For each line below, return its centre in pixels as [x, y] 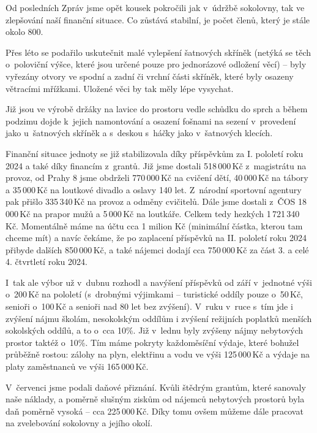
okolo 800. [24, 32]
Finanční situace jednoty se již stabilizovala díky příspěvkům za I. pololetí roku [155, 153]
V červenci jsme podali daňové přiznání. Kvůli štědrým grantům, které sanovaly [156, 387]
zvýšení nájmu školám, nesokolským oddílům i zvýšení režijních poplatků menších [159, 318]
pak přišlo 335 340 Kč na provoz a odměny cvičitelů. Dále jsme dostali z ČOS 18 [156, 201]
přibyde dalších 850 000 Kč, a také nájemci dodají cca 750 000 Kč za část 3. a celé [157, 249]
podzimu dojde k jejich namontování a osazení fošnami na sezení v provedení [151, 121]
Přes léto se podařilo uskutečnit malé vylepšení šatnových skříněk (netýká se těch [158, 52]
